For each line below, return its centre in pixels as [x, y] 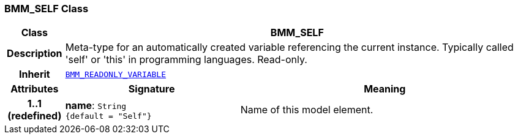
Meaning [385, 89]
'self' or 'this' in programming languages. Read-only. [186, 60]
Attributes [35, 89]
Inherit [34, 74]
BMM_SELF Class [47, 9]
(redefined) [35, 116]
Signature [152, 89]
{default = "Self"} [108, 116]
